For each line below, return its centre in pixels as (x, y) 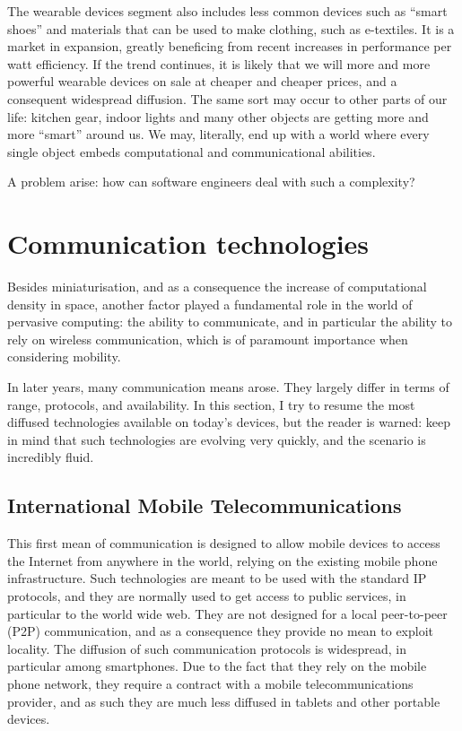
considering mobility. (64, 357)
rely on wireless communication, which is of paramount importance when (208, 339)
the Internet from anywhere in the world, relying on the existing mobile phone (222, 560)
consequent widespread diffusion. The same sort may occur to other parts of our (227, 98)
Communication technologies (188, 244)
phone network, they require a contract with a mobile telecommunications (210, 683)
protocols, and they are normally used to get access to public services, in (207, 595)
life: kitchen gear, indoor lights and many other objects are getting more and (218, 116)
